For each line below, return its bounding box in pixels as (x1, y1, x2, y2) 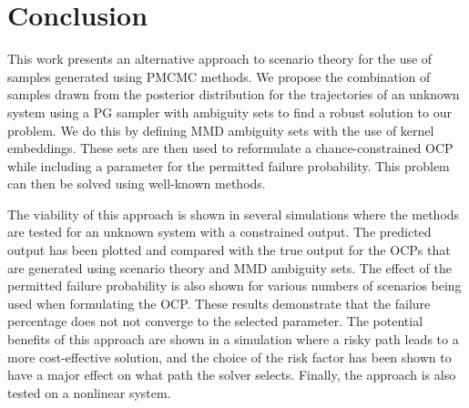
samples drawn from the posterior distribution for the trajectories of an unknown (7, 85, 460, 104)
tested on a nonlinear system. (7, 382, 171, 402)
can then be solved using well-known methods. (7, 174, 266, 193)
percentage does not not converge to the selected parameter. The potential (7, 311, 423, 331)
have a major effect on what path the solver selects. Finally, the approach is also (7, 365, 456, 384)
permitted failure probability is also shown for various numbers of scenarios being (7, 276, 462, 295)
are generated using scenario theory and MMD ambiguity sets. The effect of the (7, 258, 452, 277)
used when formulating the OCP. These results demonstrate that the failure (7, 293, 431, 312)
